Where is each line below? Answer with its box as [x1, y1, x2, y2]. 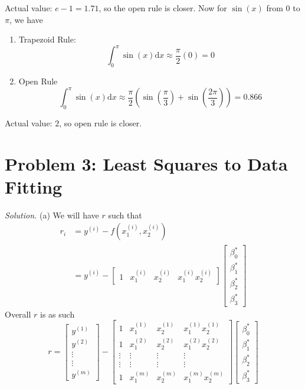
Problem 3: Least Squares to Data [5, 151, 288, 175]
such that [108, 208, 142, 221]
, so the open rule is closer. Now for [99, 2, 227, 14]
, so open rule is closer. [59, 116, 142, 129]
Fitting [5, 174, 63, 198]
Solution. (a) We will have [5, 208, 99, 221]
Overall [5, 308, 31, 320]
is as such [40, 308, 75, 320]
